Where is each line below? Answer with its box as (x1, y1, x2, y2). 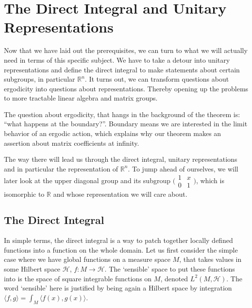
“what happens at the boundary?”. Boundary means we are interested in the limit (4, 119, 248, 129)
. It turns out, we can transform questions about (84, 74, 229, 84)
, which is (196, 175, 224, 185)
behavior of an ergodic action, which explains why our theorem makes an (4, 128, 221, 138)
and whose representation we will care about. (53, 188, 187, 199)
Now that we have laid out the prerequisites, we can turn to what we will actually (4, 45, 248, 55)
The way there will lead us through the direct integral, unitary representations (4, 154, 237, 164)
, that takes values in (179, 254, 242, 264)
